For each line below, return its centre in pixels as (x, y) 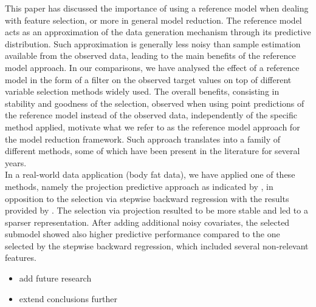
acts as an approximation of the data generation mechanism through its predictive (158, 32)
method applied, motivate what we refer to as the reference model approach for (153, 127)
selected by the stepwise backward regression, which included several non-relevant (157, 245)
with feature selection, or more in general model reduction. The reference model (153, 20)
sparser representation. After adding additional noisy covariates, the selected (147, 222)
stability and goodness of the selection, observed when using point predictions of (155, 103)
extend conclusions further (68, 298)
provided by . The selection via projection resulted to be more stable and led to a (156, 210)
